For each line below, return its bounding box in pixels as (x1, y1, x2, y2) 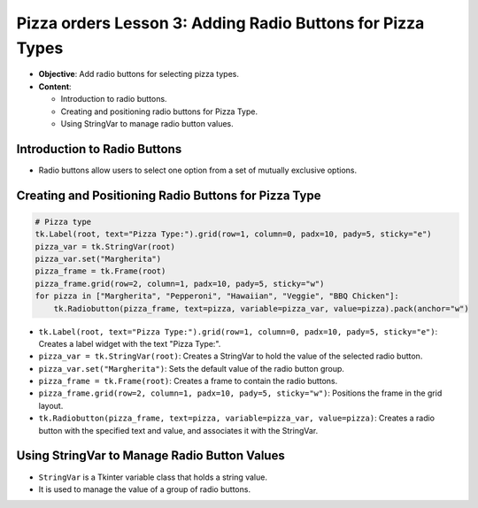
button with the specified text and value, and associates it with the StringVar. (38, 425, 319, 435)
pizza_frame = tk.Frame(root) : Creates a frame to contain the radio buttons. (38, 376, 338, 387)
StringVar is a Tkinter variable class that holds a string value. (38, 472, 267, 482)
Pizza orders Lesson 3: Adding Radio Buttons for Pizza (16, 13, 425, 33)
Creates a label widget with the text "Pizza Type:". (38, 338, 221, 349)
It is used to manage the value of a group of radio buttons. (38, 483, 251, 495)
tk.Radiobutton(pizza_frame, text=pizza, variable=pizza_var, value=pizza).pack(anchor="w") (53, 304, 469, 313)
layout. (38, 400, 64, 411)
